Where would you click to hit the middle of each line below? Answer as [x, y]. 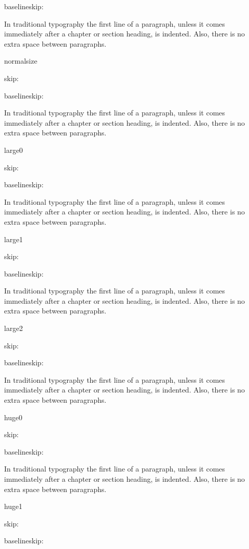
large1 [14, 239]
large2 [14, 328]
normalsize [21, 61]
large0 [14, 150]
